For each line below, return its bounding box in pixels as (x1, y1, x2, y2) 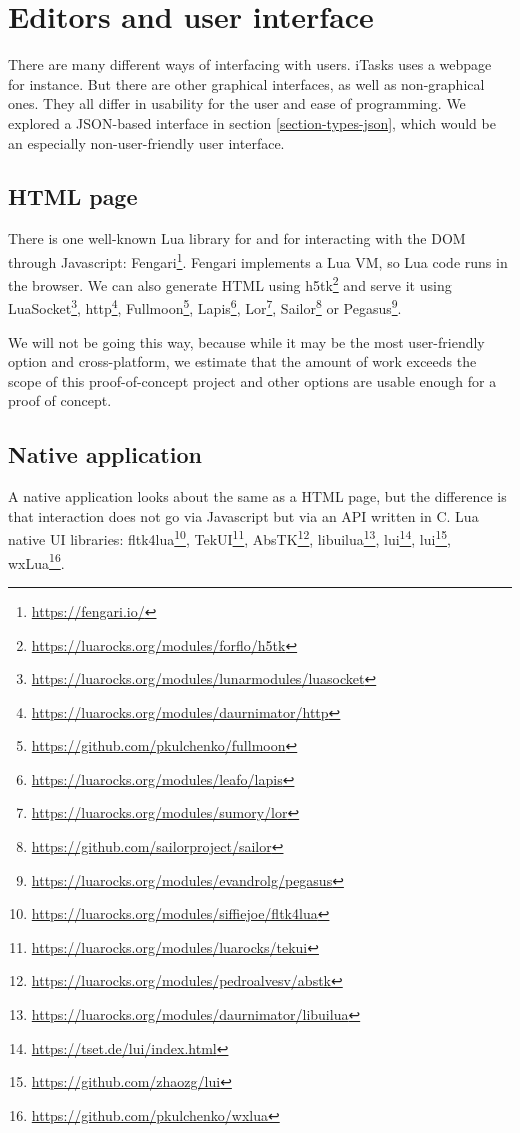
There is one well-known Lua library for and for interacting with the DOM (8, 228, 466, 249)
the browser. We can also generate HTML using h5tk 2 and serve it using (8, 272, 452, 295)
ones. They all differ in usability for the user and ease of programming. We (8, 93, 466, 114)
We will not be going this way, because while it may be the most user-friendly (8, 331, 485, 352)
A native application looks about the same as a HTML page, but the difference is (8, 486, 507, 507)
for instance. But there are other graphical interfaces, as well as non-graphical (8, 73, 485, 94)
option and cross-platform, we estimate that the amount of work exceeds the (8, 351, 477, 372)
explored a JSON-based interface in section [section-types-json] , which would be (8, 112, 496, 133)
